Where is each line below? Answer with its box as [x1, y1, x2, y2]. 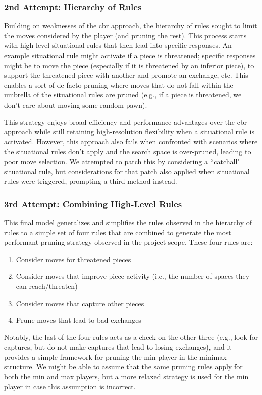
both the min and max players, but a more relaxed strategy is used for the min [4, 371, 249, 382]
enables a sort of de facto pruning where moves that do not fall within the [4, 79, 233, 90]
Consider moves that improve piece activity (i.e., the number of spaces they [16, 271, 250, 281]
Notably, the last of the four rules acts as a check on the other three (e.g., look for [4, 331, 258, 342]
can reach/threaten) [16, 280, 78, 291]
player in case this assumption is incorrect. [4, 381, 136, 391]
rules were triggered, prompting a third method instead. [4, 176, 177, 186]
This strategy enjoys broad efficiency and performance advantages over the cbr [4, 116, 247, 127]
